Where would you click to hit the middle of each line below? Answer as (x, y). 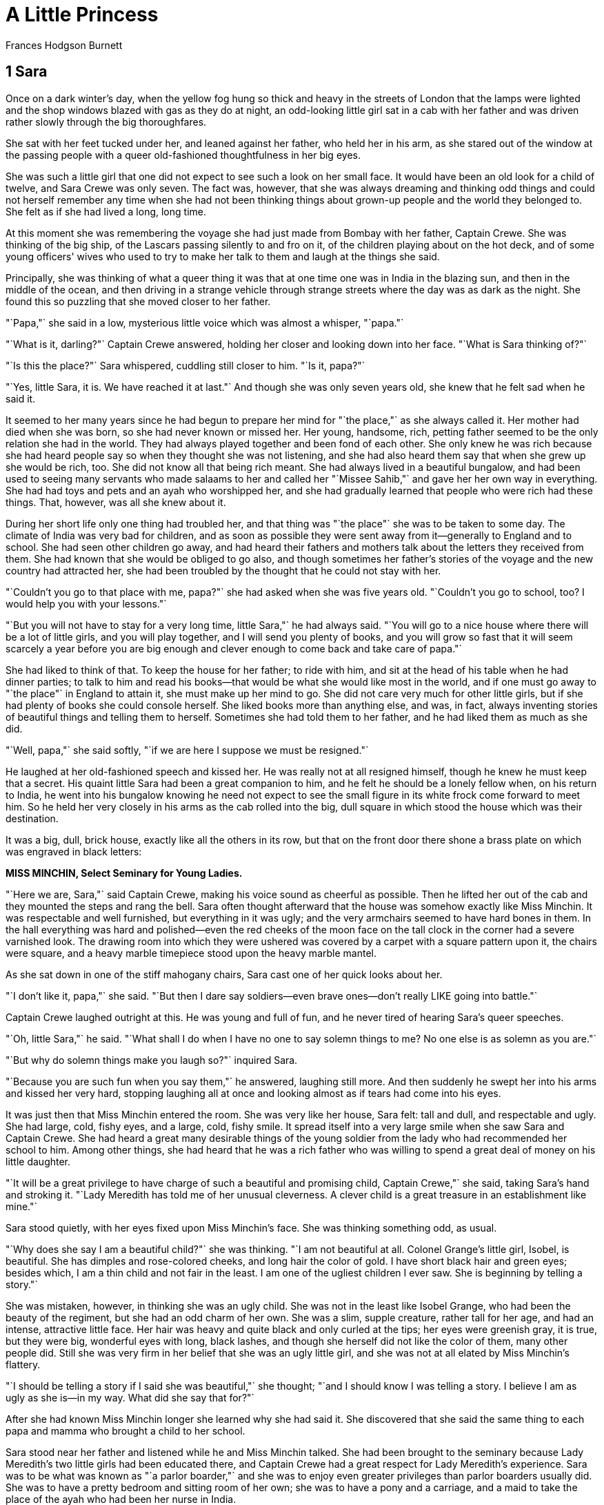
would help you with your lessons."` (86, 603)
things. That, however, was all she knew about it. (116, 502)
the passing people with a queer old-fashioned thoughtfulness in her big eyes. (183, 155)
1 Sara (27, 72)
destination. (32, 818)
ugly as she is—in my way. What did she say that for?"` (130, 1397)
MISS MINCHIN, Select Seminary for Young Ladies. (124, 873)
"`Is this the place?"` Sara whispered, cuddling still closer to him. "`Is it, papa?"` (185, 365)
